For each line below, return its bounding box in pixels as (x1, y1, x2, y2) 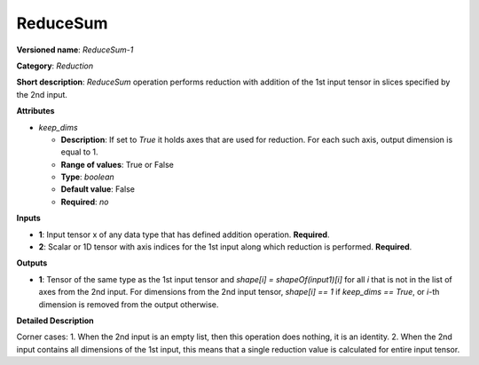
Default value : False (60, 184, 135, 194)
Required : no (60, 196, 109, 207)
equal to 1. (60, 147, 98, 157)
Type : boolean (60, 171, 114, 182)
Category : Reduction (16, 60, 93, 71)
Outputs (16, 258, 48, 268)
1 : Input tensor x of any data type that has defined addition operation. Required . (38, 229, 330, 240)
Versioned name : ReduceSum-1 (16, 44, 134, 55)
